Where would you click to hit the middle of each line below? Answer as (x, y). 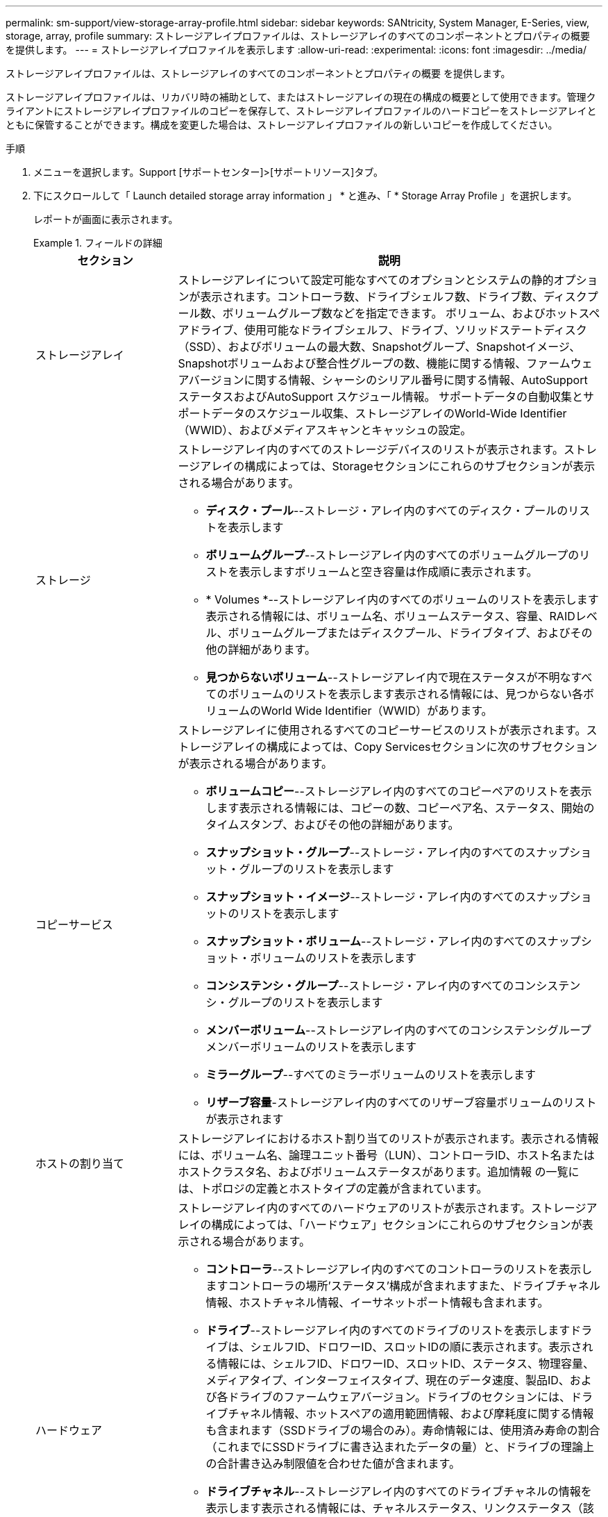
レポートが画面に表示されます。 (106, 219)
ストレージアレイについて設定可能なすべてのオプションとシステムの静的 (366, 280)
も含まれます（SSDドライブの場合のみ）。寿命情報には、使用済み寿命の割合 (403, 1430)
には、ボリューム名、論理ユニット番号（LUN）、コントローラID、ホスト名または (386, 1155)
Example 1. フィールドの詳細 (98, 243)
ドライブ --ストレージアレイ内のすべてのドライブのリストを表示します (388, 1330)
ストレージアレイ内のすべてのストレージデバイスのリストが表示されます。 (371, 449)
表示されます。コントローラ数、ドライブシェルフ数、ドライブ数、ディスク (394, 297)
